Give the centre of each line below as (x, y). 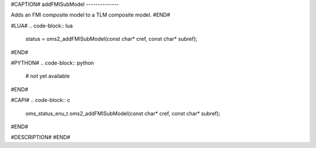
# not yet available (48, 76)
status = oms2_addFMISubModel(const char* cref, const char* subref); (111, 39)
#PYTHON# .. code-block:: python (52, 63)
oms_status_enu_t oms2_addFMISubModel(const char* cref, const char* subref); (123, 113)
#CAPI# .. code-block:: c (40, 100)
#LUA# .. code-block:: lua (42, 26)
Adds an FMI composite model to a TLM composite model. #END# (91, 15)
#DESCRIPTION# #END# (40, 138)
